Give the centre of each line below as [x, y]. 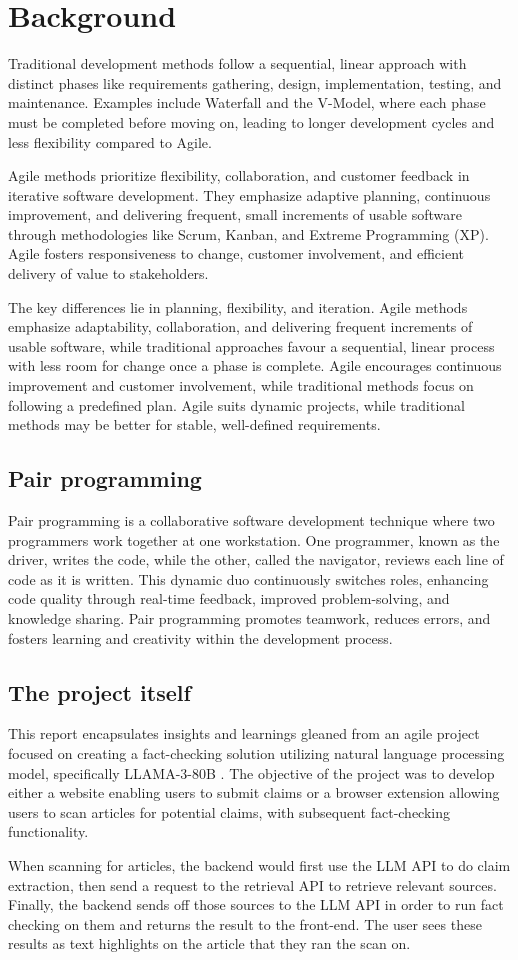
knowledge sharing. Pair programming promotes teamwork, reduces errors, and [249, 617]
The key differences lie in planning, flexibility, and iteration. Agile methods [238, 306]
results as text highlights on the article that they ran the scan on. [209, 943]
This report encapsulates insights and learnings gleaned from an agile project [244, 733]
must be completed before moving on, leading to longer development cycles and [251, 121]
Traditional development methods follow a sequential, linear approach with [237, 63]
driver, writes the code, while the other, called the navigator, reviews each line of [256, 559]
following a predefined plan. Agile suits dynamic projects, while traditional [236, 404]
